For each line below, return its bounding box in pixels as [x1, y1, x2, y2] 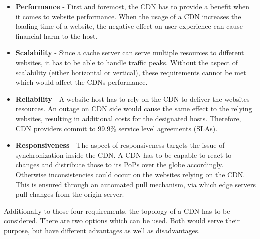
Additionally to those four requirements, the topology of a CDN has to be [4, 205, 230, 216]
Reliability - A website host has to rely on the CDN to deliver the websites [15, 93, 250, 104]
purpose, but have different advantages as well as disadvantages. [4, 225, 200, 235]
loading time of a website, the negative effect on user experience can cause [15, 21, 243, 31]
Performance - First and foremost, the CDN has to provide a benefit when [15, 1, 250, 11]
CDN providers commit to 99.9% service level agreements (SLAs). [15, 123, 218, 133]
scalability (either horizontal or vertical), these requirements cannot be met [15, 67, 246, 77]
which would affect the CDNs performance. [15, 77, 148, 87]
